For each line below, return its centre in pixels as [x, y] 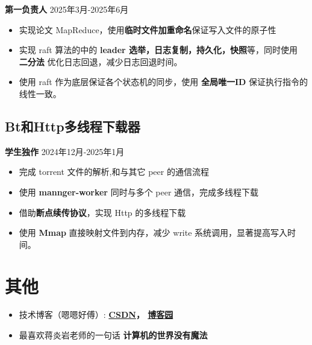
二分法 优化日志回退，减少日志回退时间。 [101, 61]
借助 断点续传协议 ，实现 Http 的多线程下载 [102, 212]
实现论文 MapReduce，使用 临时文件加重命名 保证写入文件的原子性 [148, 29]
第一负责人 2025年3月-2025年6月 [67, 9]
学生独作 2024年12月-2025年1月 [65, 151]
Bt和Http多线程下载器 [73, 126]
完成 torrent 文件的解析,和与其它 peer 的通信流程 [114, 172]
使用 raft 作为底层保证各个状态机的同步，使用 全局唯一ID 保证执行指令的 [164, 82]
